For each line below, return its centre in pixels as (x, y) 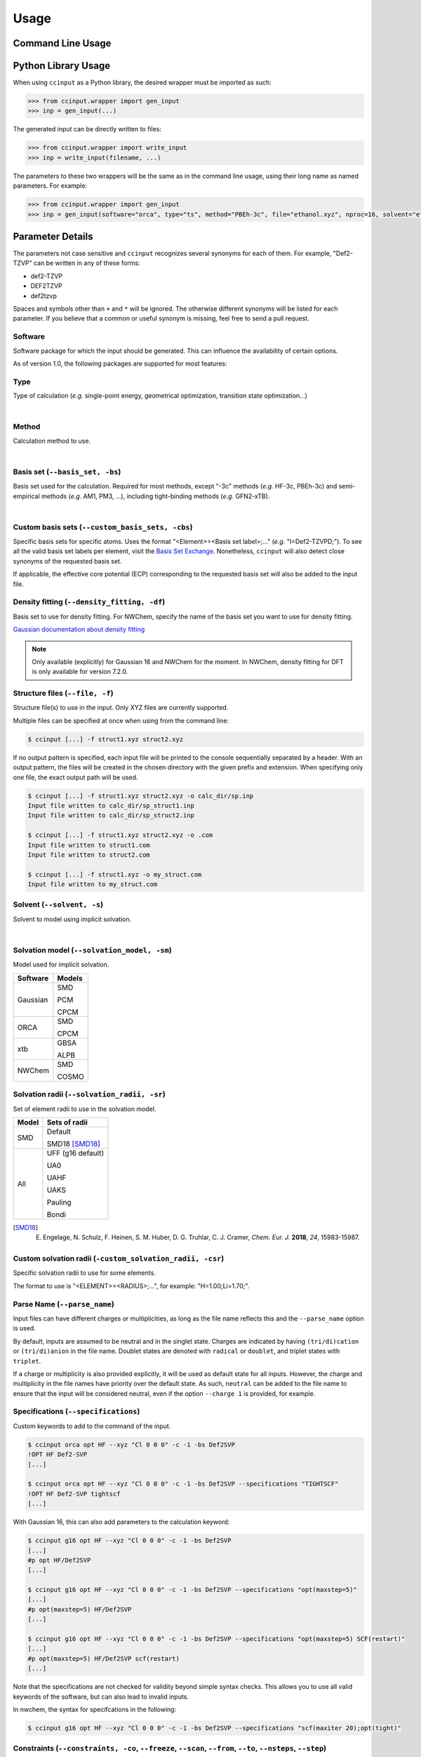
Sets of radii (67, 1122)
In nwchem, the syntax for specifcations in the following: (95, 1709)
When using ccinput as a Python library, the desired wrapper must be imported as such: (142, 83)
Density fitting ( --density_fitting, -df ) (89, 602)
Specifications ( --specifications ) (76, 1411)
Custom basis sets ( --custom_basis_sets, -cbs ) (103, 527)
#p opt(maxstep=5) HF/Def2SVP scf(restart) (104, 1658)
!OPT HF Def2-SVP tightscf (74, 1494)
